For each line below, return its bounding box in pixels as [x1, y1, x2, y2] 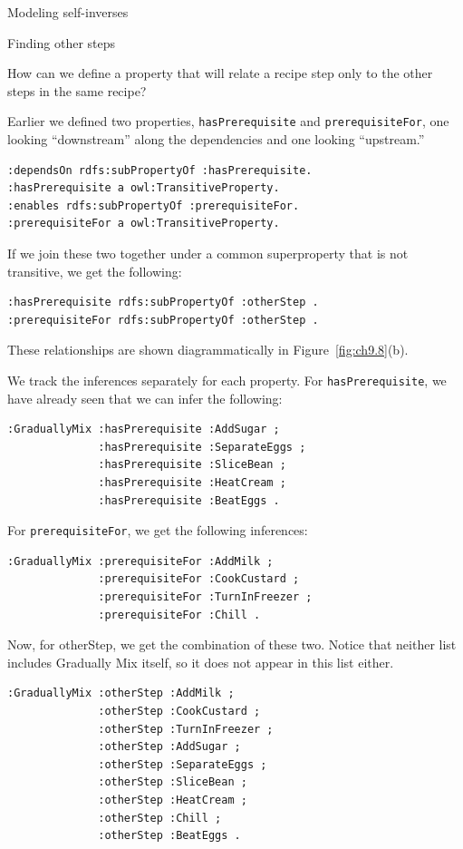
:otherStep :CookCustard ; [98, 705, 261, 717]
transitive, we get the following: [7, 261, 182, 280]
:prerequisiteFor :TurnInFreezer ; [98, 590, 313, 604]
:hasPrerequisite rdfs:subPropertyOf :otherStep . [7, 296, 319, 309]
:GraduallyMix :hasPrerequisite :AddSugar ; [7, 423, 280, 436]
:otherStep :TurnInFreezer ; [98, 722, 274, 736]
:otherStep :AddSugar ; [98, 740, 241, 754]
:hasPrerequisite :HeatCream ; [98, 476, 286, 489]
